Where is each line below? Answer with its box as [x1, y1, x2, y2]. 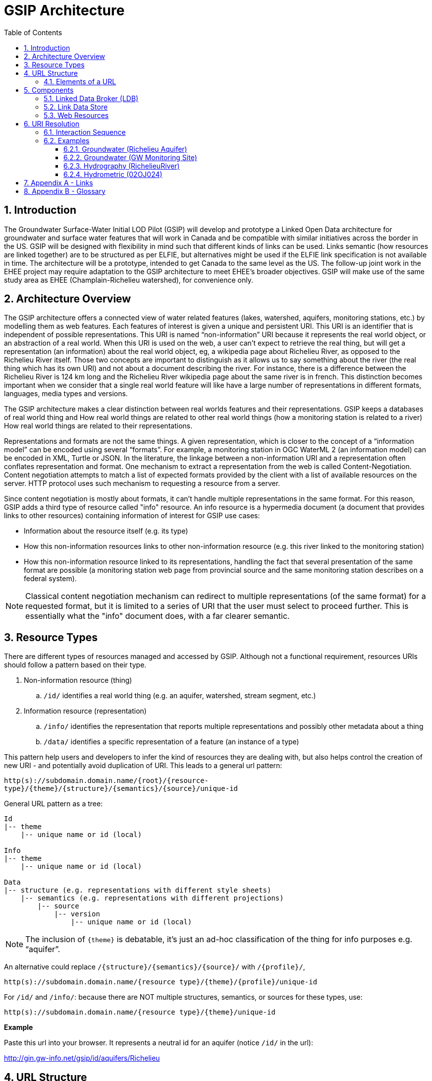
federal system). [24, 574, 77, 583]
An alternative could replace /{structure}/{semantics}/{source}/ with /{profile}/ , [4, 962, 305, 971]
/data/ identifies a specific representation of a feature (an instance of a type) [44, 737, 299, 746]
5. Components [24, 85, 74, 94]
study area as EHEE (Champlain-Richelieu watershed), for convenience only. [4, 275, 253, 284]
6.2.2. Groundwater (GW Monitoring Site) [63, 153, 197, 162]
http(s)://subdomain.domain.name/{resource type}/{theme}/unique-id [4, 1008, 275, 1017]
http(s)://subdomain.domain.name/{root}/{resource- [4, 777, 209, 785]
